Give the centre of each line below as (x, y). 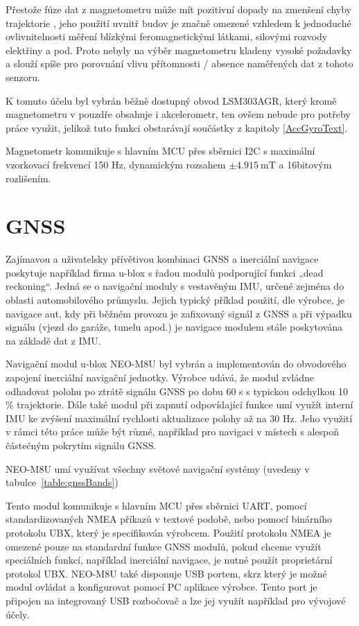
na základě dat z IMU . (53, 340)
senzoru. (23, 77)
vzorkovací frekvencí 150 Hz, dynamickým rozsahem (116, 164)
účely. (18, 614)
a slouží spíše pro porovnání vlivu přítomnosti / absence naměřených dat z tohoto (179, 63)
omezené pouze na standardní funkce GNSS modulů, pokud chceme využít (164, 546)
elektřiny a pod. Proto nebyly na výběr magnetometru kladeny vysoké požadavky (179, 50)
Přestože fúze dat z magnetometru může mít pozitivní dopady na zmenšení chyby (178, 9)
